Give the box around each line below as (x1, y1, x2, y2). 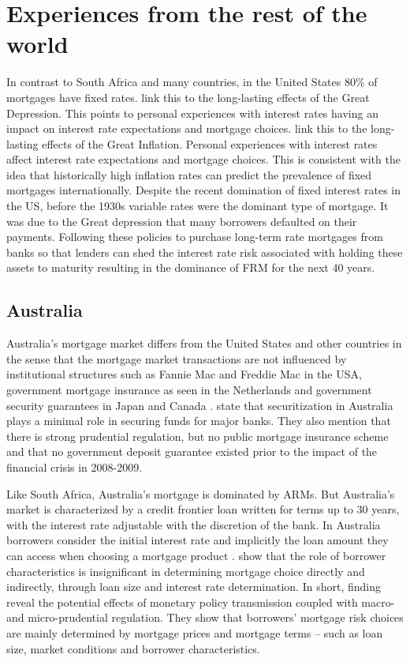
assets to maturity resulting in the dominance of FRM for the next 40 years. (6, 259, 375, 276)
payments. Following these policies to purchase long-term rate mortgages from (6, 228, 383, 245)
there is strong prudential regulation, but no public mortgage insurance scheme (6, 427, 389, 444)
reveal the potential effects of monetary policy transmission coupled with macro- (6, 593, 395, 610)
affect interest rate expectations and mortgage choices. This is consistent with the (6, 151, 401, 167)
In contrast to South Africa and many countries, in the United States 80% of (6, 73, 378, 90)
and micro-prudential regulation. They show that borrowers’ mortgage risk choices (6, 609, 404, 626)
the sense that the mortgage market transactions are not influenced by (6, 350, 347, 367)
